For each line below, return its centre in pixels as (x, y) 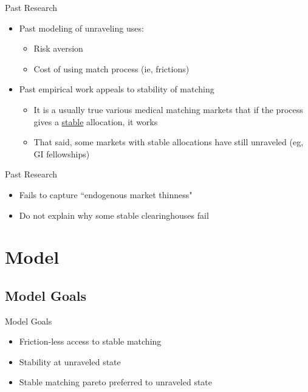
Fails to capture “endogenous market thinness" (106, 194)
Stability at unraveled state (70, 361)
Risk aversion (58, 48)
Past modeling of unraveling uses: (81, 28)
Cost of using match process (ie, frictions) (111, 68)
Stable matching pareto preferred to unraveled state (116, 382)
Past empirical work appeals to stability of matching (117, 89)
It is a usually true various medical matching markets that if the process (168, 109)
